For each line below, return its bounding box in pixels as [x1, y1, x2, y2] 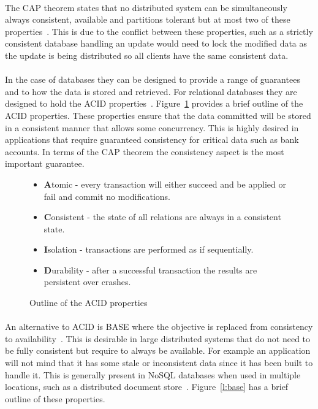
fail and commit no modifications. [44, 189, 171, 202]
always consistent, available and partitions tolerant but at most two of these [5, 13, 290, 26]
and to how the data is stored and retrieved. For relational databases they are [5, 85, 297, 97]
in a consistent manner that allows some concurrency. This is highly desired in [5, 121, 299, 134]
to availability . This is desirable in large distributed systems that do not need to [5, 332, 311, 345]
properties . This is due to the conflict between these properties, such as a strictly [5, 25, 313, 37]
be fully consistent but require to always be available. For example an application [5, 344, 311, 357]
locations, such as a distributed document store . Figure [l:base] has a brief [5, 380, 289, 393]
